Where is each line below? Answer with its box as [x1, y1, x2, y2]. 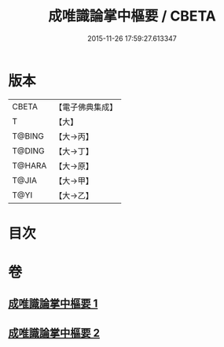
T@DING [12, 145, 45, 156]
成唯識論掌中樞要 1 [8, 297, 98, 311]
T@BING [12, 131, 45, 142]
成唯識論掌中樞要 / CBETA [48, 7, 216, 25]
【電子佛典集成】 [54, 102, 118, 113]
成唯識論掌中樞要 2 [8, 326, 101, 339]
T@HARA [12, 160, 47, 171]
